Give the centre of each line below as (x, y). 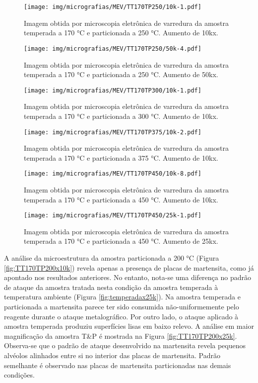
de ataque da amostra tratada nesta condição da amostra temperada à (111, 287)
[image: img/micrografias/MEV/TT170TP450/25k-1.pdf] (113, 216)
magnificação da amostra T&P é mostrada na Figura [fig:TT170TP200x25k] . (121, 335)
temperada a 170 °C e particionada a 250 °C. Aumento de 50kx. (121, 74)
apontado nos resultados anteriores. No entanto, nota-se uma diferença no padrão (128, 277)
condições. (19, 375)
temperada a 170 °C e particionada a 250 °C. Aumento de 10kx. (121, 33)
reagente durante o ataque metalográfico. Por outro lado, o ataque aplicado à (121, 316)
